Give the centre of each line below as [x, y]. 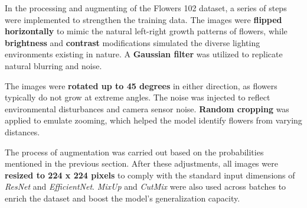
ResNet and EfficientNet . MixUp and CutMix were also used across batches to [146, 186]
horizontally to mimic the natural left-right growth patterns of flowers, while [146, 31]
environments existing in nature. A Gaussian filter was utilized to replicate [144, 54]
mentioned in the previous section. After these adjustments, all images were [141, 163]
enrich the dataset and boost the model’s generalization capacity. [123, 198]
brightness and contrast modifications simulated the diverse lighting [133, 42]
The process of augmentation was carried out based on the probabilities [134, 152]
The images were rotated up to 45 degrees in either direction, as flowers [141, 85]
